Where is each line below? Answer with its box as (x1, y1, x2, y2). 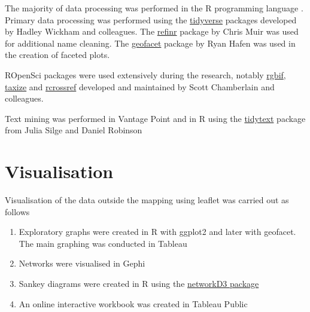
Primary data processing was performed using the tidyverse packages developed (5, 13, 297, 26)
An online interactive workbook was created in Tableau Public (19, 297, 248, 310)
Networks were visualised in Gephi (19, 257, 145, 270)
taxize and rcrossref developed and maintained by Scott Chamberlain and (5, 80, 275, 93)
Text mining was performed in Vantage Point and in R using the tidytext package (5, 112, 306, 124)
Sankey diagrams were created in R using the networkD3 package (19, 277, 259, 290)
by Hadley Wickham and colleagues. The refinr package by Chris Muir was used (5, 25, 299, 38)
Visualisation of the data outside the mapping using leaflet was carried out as (5, 194, 289, 206)
